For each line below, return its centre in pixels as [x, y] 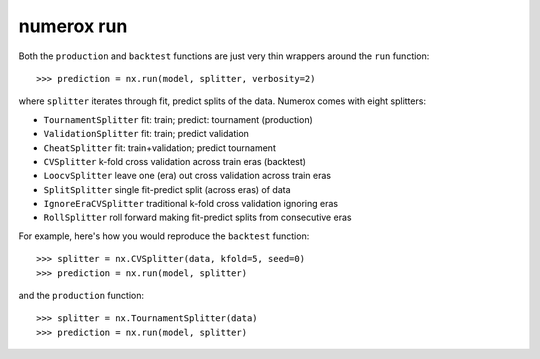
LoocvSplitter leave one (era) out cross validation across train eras [187, 176]
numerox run [73, 26]
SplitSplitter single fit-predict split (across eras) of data [167, 189]
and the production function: [81, 296]
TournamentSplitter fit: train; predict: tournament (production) [178, 119]
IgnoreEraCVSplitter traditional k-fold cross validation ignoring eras [191, 204]
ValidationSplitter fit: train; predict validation [146, 134]
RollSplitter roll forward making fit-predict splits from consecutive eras [197, 217]
